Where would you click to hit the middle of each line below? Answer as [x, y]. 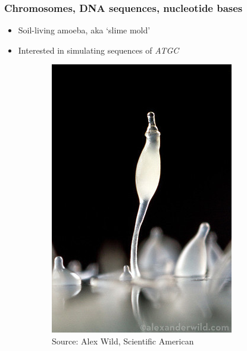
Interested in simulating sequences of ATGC [99, 50]
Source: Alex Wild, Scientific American [123, 341]
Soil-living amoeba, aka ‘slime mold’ [84, 30]
